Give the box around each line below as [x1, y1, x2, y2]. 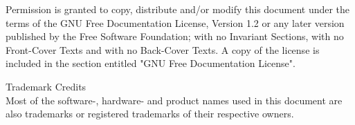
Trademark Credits [6, 79, 87, 93]
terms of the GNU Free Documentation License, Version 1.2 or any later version [6, 15, 345, 30]
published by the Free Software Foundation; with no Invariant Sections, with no [6, 29, 344, 44]
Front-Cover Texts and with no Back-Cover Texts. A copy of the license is [6, 42, 320, 57]
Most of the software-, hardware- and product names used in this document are [6, 93, 343, 107]
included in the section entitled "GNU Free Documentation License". [6, 56, 295, 70]
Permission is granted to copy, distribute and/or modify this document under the [6, 2, 350, 16]
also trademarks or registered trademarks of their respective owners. [6, 106, 294, 121]
